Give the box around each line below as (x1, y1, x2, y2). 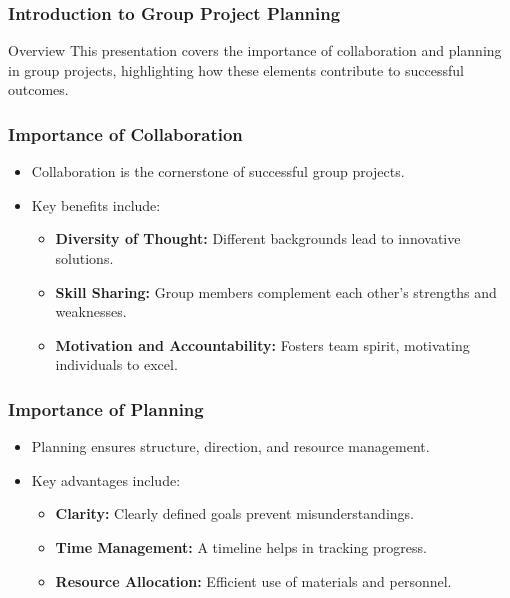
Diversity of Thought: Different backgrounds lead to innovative (55, 228, 461, 249)
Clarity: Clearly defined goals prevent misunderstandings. (55, 503, 414, 524)
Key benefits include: (31, 194, 161, 215)
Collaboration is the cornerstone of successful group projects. (31, 161, 405, 182)
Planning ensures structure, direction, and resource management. (31, 436, 430, 457)
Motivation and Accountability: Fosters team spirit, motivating (55, 334, 470, 355)
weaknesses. (55, 301, 127, 322)
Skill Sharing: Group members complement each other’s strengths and (55, 281, 497, 302)
